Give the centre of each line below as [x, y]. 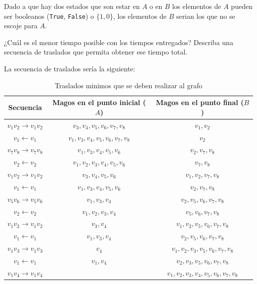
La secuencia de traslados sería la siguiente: [70, 69]
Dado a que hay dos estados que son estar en [72, 6]
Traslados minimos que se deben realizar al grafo [128, 85]
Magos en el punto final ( [200, 102]
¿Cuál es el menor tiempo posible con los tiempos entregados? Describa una [119, 42]
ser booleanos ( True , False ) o [49, 16]
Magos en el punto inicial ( [99, 102]
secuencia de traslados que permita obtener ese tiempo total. [96, 52]
